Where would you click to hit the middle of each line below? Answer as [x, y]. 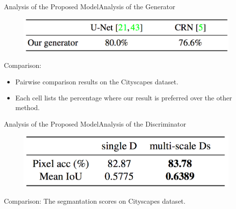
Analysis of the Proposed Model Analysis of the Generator [90, 6]
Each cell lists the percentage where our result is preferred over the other [124, 98]
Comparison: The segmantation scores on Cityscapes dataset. [95, 201]
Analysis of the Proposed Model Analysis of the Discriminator [95, 123]
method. [27, 107]
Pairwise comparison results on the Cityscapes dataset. [97, 81]
